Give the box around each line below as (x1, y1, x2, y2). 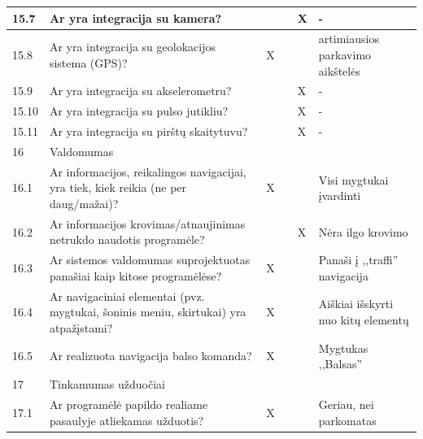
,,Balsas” (318, 355, 363, 372)
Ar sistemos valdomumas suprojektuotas (49, 251, 251, 268)
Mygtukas (318, 339, 368, 356)
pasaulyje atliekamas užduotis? (49, 411, 204, 428)
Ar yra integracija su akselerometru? (49, 82, 232, 99)
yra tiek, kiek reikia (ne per (49, 179, 187, 196)
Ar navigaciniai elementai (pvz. (49, 287, 205, 304)
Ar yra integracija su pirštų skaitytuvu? (49, 123, 248, 140)
